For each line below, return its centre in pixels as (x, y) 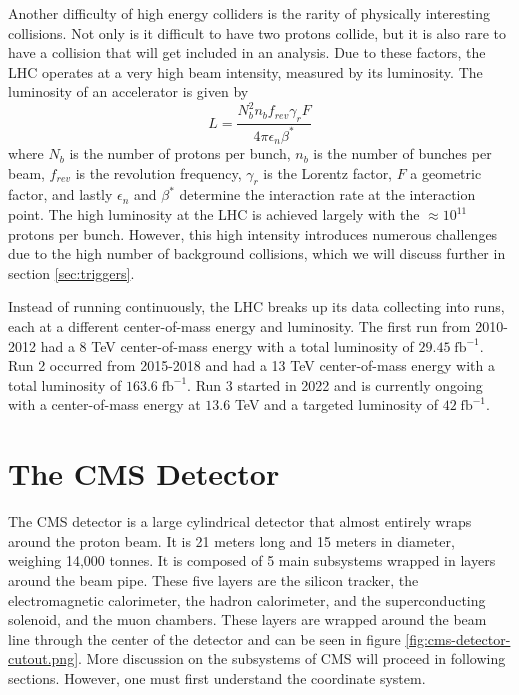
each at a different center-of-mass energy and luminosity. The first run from (239, 326)
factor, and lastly (60, 194)
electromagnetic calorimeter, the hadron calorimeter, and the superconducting (247, 599)
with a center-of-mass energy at (104, 404)
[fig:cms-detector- (458, 638)
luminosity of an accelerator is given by (128, 91)
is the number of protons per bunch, (180, 153)
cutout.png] (43, 658)
